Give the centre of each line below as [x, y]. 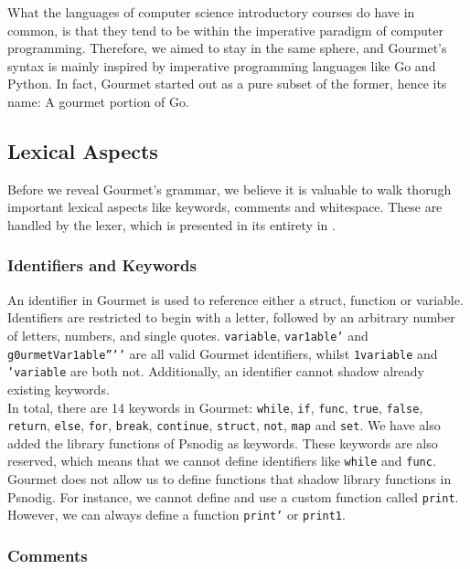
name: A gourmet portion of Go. [98, 101]
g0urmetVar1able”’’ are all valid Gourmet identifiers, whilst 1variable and [223, 353]
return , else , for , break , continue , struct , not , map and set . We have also [224, 425]
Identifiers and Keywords [102, 265]
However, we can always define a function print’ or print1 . [176, 515]
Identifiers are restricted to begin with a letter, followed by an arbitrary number [231, 317]
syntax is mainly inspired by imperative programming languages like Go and [222, 65]
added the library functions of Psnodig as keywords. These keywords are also [223, 443]
